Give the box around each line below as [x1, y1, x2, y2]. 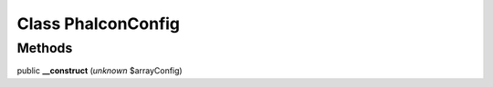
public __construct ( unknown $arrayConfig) [16, 65, 183, 76]
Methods [16, 40, 73, 56]
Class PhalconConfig [16, 14, 181, 34]
